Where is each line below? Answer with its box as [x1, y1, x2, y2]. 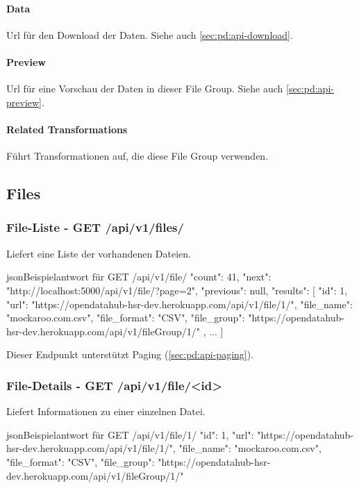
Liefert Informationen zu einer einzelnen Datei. [6, 404, 206, 419]
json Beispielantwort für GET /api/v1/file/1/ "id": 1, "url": [6, 427, 254, 441]
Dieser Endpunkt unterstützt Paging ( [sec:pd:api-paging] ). [6, 347, 254, 362]
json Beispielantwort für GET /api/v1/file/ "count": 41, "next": [6, 269, 272, 284]
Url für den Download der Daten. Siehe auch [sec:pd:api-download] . [6, 27, 293, 42]
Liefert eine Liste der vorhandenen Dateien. [6, 246, 191, 260]
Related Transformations [6, 121, 128, 136]
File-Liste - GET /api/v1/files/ [6, 219, 184, 236]
